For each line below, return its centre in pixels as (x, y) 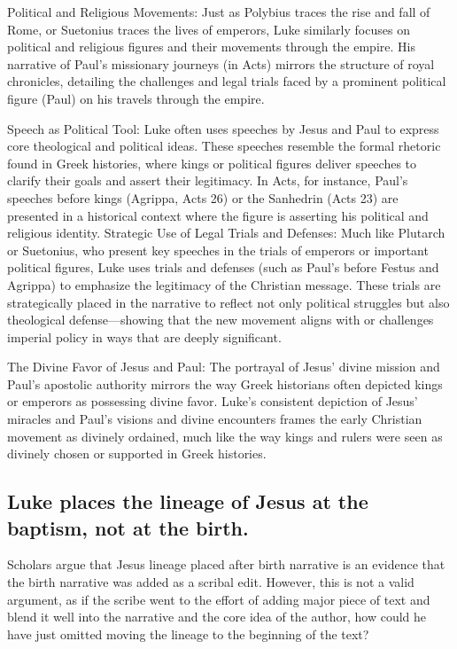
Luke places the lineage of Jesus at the (188, 501)
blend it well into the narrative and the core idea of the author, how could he (217, 617)
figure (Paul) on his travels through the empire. (136, 98)
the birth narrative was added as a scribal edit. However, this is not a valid (211, 582)
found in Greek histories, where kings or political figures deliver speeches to (212, 163)
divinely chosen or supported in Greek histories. (137, 454)
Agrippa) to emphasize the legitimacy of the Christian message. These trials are (224, 284)
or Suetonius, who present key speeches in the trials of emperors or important (218, 250)
